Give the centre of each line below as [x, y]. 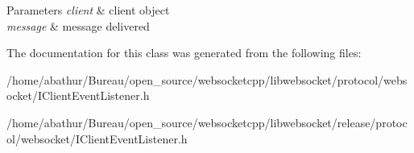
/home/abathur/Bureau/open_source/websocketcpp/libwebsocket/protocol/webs [207, 79]
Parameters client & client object [88, 10]
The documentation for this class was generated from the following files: [184, 53]
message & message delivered [78, 25]
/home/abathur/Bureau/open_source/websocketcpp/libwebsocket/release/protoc [207, 122]
